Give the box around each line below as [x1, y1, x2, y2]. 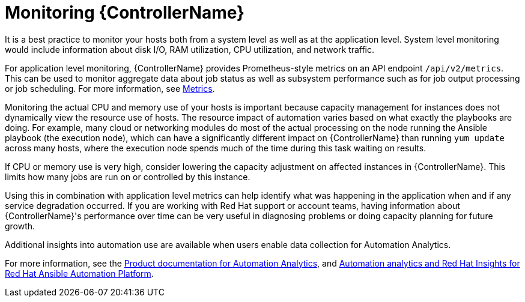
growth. [5, 220, 35, 231]
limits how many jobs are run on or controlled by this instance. [5, 171, 250, 182]
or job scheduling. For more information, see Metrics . [5, 83, 215, 94]
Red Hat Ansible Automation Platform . [5, 268, 154, 279]
